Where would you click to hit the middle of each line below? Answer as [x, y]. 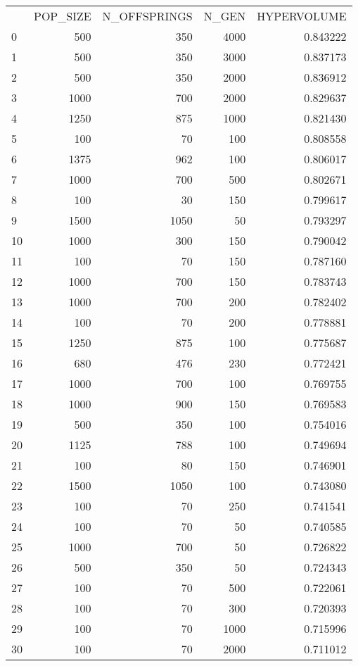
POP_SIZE [63, 16]
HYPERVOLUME [302, 16]
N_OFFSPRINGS [147, 16]
